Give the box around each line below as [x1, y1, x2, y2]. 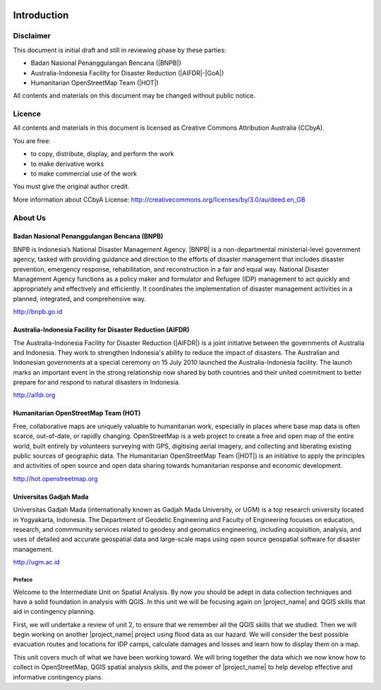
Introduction [13, 9, 69, 21]
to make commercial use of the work [30, 169, 138, 178]
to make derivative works [30, 159, 104, 168]
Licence [13, 109, 42, 119]
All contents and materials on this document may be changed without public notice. [13, 92, 256, 100]
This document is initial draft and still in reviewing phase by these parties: [13, 46, 226, 54]
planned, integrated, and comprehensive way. [13, 294, 146, 303]
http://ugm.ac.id [13, 558, 60, 567]
